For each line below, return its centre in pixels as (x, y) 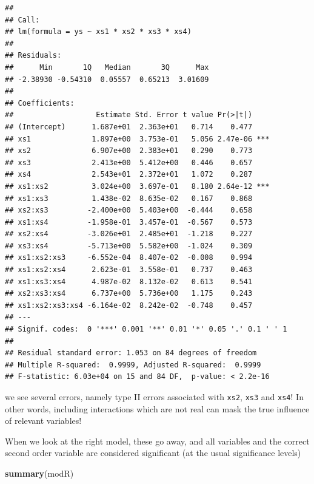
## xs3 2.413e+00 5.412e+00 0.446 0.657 (129, 162)
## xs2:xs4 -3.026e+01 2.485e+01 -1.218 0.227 (129, 234)
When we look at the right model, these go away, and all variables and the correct (157, 441)
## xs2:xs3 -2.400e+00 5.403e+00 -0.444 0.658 (129, 210)
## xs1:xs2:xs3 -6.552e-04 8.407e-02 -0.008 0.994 (129, 258)
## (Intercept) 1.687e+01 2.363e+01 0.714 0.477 (129, 127)
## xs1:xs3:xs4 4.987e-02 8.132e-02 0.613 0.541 (129, 281)
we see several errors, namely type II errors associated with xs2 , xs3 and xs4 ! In (154, 397)
